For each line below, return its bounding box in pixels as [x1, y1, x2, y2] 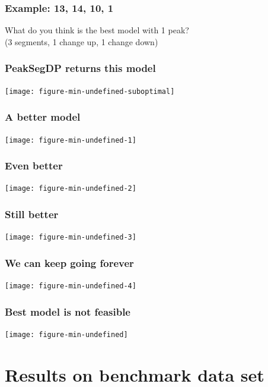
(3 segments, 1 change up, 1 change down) [5, 35, 158, 48]
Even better [5, 158, 63, 173]
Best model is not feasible [5, 304, 130, 319]
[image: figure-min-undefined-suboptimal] [5, 87, 175, 96]
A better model [5, 109, 81, 124]
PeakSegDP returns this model [5, 61, 156, 75]
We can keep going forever [5, 255, 134, 270]
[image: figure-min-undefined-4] [5, 282, 136, 291]
